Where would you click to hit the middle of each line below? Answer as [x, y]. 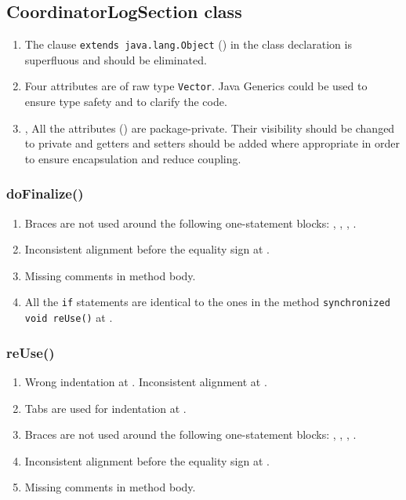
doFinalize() [45, 193]
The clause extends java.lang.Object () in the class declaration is [188, 44]
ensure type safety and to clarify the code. [126, 102]
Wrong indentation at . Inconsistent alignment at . [146, 382]
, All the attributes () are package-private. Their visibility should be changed [210, 128]
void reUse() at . [69, 318]
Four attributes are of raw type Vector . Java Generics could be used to [196, 86]
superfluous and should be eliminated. [116, 59]
